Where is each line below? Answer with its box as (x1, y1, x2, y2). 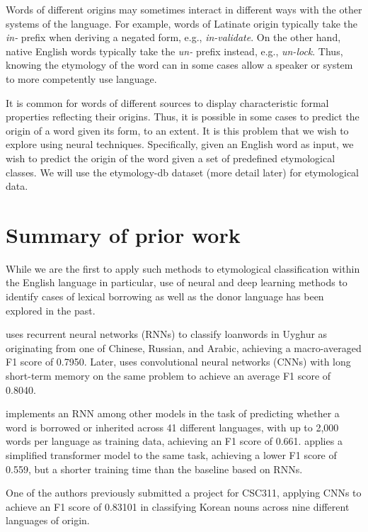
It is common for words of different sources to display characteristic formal (6, 95, 329, 110)
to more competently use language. (6, 71, 157, 86)
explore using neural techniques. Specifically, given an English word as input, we (6, 137, 354, 152)
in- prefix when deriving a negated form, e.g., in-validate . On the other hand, (6, 30, 341, 45)
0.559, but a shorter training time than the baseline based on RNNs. (6, 461, 303, 476)
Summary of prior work (6, 220, 241, 249)
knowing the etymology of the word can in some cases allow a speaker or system (6, 57, 353, 72)
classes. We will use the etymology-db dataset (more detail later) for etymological (6, 164, 360, 179)
